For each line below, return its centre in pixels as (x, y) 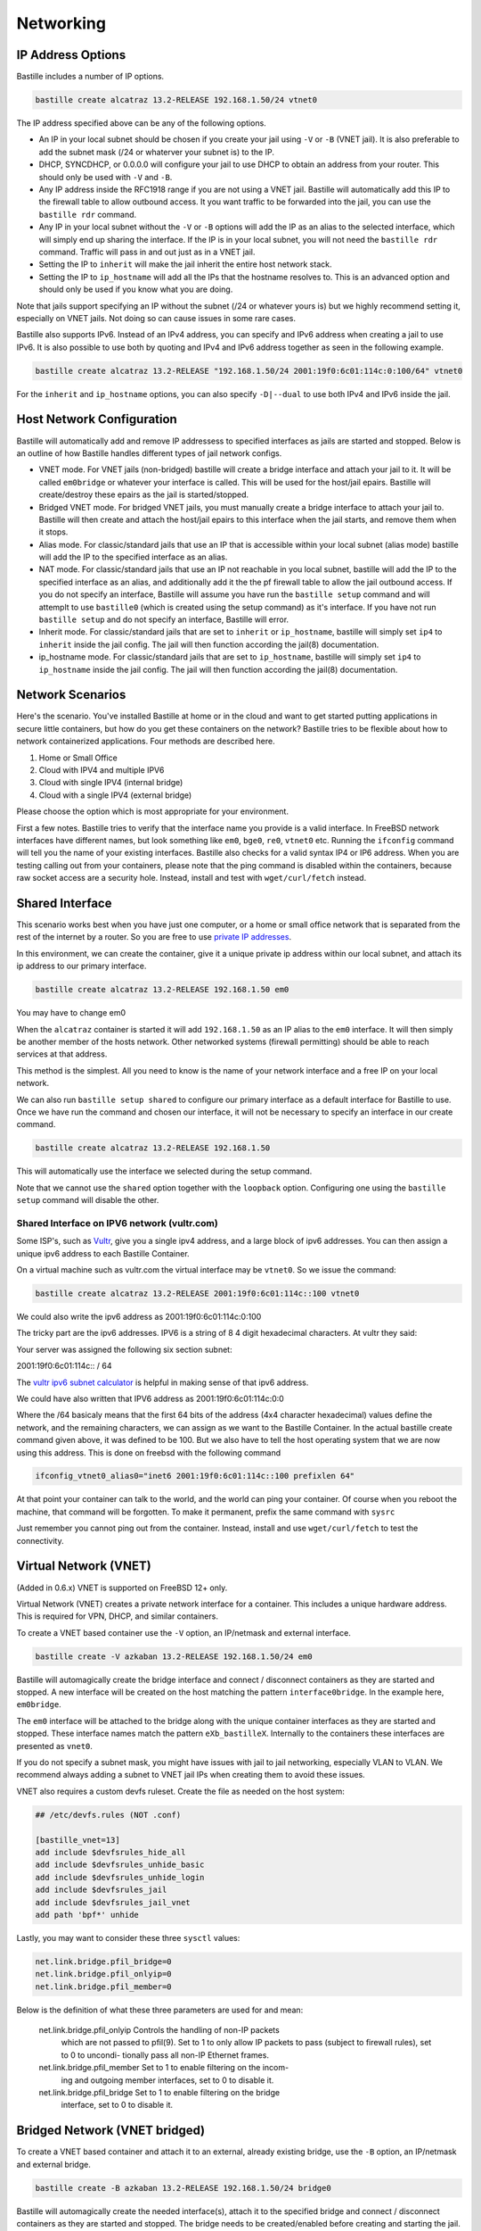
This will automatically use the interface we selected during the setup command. (164, 1171)
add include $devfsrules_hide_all (110, 1852)
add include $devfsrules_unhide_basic (120, 1865)
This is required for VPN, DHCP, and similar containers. (117, 1616)
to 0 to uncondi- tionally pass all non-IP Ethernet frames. (165, 2055)
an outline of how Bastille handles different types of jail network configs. (149, 453)
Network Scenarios (71, 695)
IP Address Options (71, 55)
